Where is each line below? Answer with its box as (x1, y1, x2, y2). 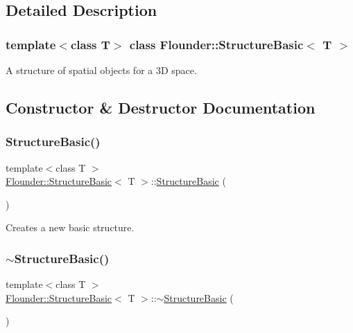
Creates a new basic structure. (6, 220, 135, 235)
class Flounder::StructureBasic (129, 35, 304, 53)
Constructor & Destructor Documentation (6, 96, 316, 118)
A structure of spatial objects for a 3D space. (6, 63, 197, 77)
